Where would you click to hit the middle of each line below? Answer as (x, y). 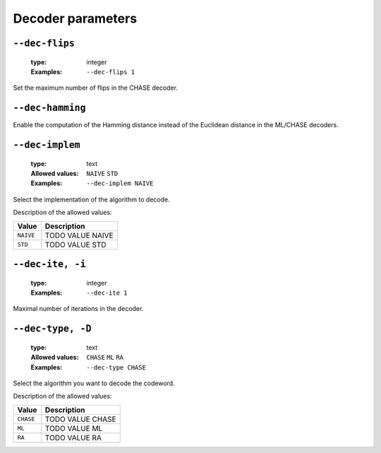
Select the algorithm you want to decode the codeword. (94, 383)
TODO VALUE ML (74, 428)
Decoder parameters (75, 18)
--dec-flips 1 (111, 72)
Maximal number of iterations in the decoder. (78, 309)
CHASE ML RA (105, 358)
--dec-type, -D (52, 329)
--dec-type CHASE (116, 367)
